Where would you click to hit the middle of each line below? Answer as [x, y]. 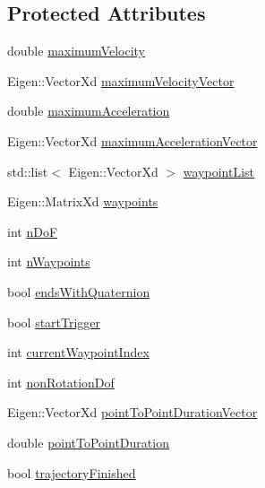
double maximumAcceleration [89, 111]
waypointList [219, 171]
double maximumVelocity [77, 51]
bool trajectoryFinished [72, 472]
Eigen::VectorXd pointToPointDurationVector [132, 412]
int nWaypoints [49, 261]
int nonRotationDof [61, 382]
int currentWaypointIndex [78, 352]
